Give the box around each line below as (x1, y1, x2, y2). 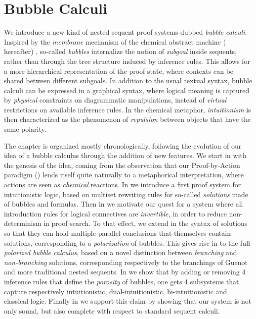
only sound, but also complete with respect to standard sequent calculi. (4, 305, 220, 316)
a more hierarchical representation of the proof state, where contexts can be (4, 65, 234, 76)
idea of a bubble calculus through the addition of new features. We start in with (4, 150, 247, 160)
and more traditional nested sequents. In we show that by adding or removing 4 (4, 266, 246, 277)
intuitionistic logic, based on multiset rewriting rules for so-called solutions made (4, 189, 249, 199)
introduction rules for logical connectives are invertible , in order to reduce (4, 208, 227, 218)
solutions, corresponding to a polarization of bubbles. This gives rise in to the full (4, 237, 250, 248)
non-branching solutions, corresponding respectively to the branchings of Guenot (4, 257, 248, 267)
